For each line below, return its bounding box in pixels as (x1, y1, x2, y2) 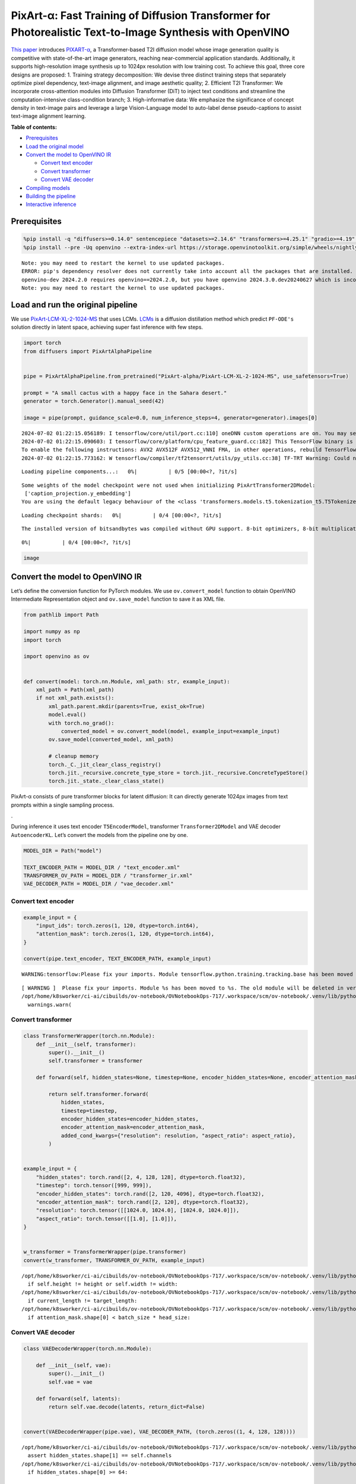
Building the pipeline (26, 192, 76, 199)
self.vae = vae (48, 1378, 93, 1385)
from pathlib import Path (23, 611, 99, 619)
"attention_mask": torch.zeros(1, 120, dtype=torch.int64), (36, 931, 215, 937)
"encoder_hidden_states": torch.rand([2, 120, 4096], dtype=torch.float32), (36, 1190, 265, 1197)
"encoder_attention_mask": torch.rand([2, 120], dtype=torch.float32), (36, 1198, 249, 1205)
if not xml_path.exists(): (36, 695, 115, 702)
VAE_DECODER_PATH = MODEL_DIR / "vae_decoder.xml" (23, 880, 174, 887)
